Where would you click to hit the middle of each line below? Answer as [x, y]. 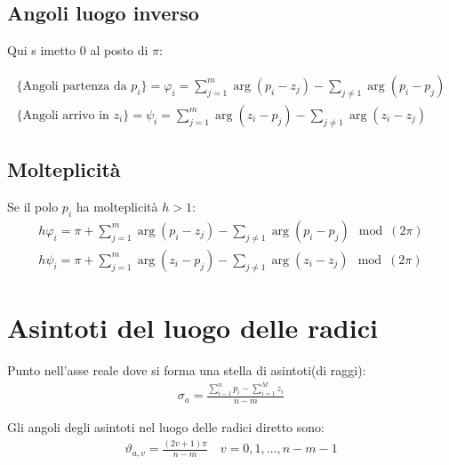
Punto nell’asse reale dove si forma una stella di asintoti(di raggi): [187, 370]
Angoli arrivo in [66, 115]
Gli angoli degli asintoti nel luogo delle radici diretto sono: [166, 427]
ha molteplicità [117, 207]
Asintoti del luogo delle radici [192, 328]
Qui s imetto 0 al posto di [78, 50]
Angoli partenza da [75, 86]
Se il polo [33, 207]
